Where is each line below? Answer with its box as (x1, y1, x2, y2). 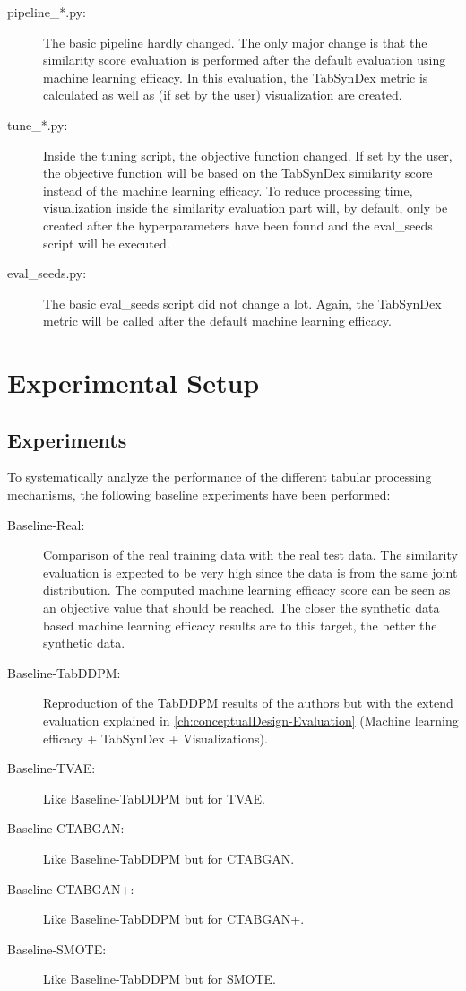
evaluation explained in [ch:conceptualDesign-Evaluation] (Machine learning (43, 711, 459, 730)
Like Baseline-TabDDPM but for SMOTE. (43, 969, 276, 988)
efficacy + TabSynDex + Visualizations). (43, 728, 268, 747)
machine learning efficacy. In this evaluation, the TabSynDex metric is (43, 67, 428, 86)
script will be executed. (43, 233, 170, 252)
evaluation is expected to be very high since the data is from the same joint (43, 562, 458, 581)
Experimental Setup (7, 364, 260, 401)
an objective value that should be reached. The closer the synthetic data (43, 598, 440, 617)
